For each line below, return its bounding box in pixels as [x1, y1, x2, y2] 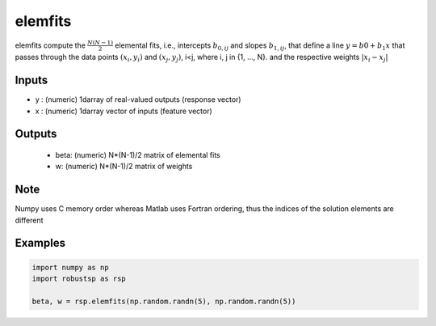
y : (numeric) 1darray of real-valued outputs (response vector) [35, 95, 241, 104]
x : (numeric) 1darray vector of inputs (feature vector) [35, 106, 213, 116]
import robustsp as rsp [31, 274, 127, 283]
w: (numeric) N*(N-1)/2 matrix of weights [55, 162, 193, 171]
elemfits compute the [15, 40, 86, 50]
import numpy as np [31, 263, 109, 272]
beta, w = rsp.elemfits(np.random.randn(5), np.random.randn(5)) [31, 296, 296, 306]
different [15, 215, 44, 225]
